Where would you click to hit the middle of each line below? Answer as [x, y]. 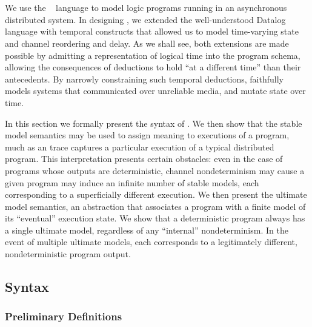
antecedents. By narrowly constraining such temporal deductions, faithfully [144, 79]
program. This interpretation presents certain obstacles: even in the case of [144, 159]
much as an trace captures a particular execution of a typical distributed [140, 147]
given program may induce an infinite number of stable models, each [132, 182]
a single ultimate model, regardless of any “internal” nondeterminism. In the [147, 230]
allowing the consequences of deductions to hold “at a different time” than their [153, 67]
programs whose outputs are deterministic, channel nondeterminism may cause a [155, 170]
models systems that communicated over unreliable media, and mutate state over [155, 91]
